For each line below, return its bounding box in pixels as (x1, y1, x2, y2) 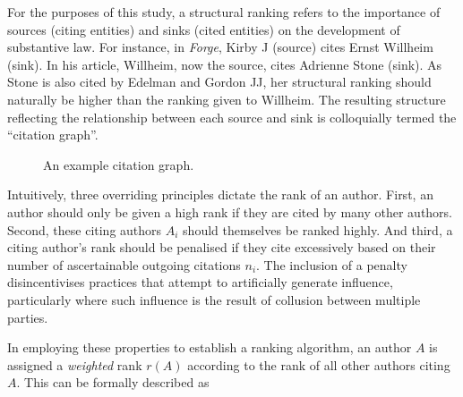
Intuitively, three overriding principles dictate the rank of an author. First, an (7, 185, 433, 204)
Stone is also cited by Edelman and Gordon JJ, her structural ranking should (7, 72, 432, 91)
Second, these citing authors (7, 220, 162, 239)
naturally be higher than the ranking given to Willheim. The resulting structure (7, 89, 446, 108)
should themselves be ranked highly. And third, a (183, 220, 453, 239)
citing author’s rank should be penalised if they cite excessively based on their (7, 238, 436, 257)
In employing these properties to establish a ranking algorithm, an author (7, 338, 412, 357)
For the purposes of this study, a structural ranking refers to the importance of (7, 3, 441, 21)
